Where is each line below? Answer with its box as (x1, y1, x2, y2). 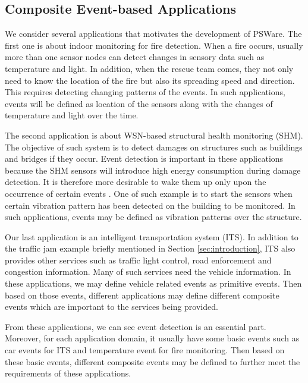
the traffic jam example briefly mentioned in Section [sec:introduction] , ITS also (5, 242, 296, 255)
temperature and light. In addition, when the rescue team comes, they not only (5, 62, 294, 74)
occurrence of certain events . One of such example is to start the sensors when (5, 187, 293, 199)
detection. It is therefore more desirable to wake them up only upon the (5, 175, 266, 188)
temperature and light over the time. (5, 109, 139, 121)
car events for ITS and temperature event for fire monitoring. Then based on (5, 344, 285, 356)
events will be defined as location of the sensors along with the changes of (5, 97, 273, 109)
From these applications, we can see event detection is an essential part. (5, 320, 266, 332)
